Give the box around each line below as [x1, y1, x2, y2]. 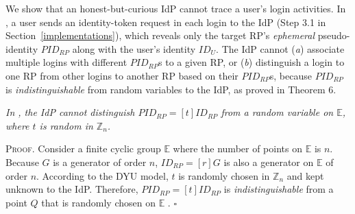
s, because [269, 68, 312, 82]
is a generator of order [53, 154, 147, 169]
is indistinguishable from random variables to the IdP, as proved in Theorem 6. [5, 82, 336, 96]
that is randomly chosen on [41, 195, 156, 209]
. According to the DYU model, [36, 168, 169, 182]
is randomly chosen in [178, 168, 270, 182]
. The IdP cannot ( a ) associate [216, 41, 345, 56]
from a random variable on [221, 105, 334, 119]
